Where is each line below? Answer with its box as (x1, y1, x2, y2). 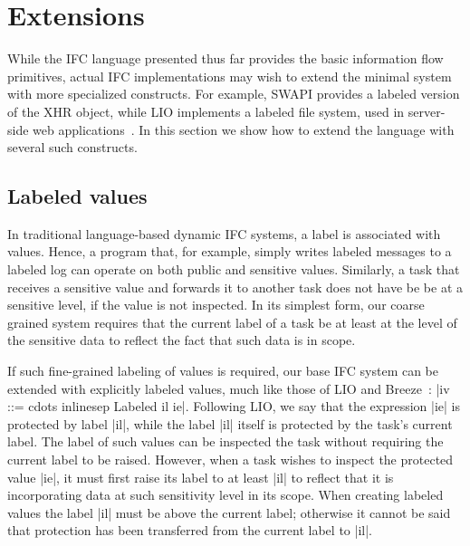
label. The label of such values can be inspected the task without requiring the (7, 432, 444, 451)
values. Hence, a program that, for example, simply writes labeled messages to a (7, 242, 452, 261)
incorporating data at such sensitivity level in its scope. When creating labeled (7, 485, 444, 504)
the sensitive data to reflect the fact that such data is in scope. (7, 330, 356, 350)
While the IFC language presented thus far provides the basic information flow (7, 49, 444, 68)
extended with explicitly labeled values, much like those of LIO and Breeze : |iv (7, 378, 450, 398)
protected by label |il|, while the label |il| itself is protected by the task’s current (7, 414, 453, 433)
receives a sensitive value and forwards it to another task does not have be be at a (7, 277, 464, 296)
